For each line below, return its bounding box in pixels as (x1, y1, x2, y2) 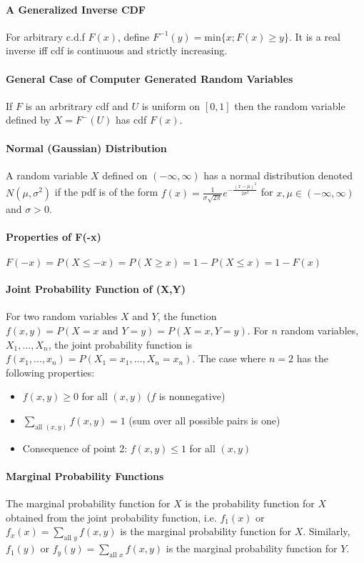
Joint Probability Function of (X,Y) (6, 281, 186, 297)
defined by (6, 112, 51, 127)
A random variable (6, 167, 88, 182)
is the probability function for (185, 496, 315, 511)
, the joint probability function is (48, 337, 192, 352)
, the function (157, 309, 217, 324)
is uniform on (141, 98, 201, 113)
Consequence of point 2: (22, 440, 128, 455)
